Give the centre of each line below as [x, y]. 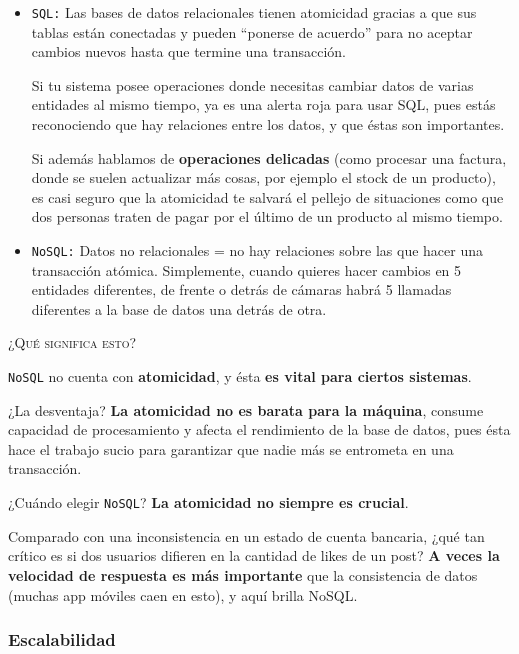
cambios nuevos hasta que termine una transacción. [188, 51]
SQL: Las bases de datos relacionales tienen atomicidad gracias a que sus [254, 12]
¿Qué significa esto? [72, 342]
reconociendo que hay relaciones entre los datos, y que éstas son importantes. [268, 124]
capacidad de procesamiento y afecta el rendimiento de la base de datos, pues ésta [259, 429]
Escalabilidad [62, 639]
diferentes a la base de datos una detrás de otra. [179, 308]
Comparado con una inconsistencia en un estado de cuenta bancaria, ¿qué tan [246, 535]
